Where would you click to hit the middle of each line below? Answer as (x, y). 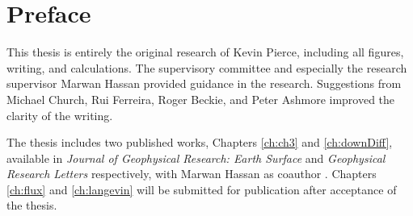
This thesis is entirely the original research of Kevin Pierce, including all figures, (205, 52)
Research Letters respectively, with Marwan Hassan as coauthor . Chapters (192, 174)
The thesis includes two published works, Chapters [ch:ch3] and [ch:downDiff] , (200, 142)
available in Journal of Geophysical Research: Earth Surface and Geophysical (196, 158)
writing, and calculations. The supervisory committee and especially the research (207, 67)
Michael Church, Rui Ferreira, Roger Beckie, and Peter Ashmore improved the (201, 99)
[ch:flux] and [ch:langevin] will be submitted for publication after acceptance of (202, 189)
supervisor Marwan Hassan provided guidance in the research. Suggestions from (204, 83)
